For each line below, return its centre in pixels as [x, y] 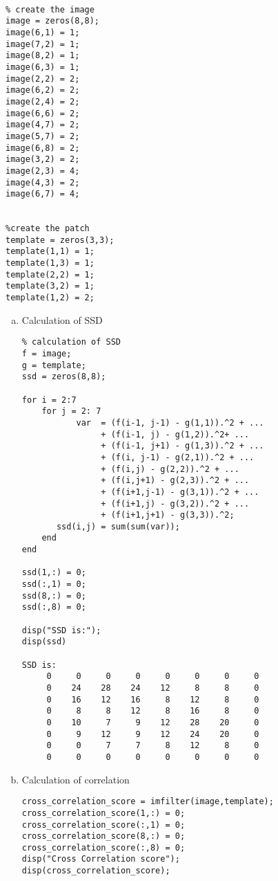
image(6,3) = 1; [43, 67]
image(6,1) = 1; [43, 32]
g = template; [54, 365]
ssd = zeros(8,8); [64, 377]
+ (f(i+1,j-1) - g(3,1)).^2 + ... [180, 492]
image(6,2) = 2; [43, 90]
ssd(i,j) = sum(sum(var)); [118, 526]
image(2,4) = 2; [43, 101]
